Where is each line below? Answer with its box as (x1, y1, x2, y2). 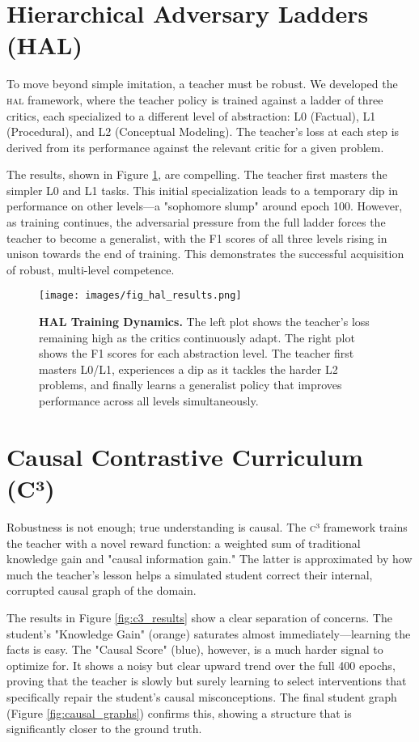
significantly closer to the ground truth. (6, 720, 202, 737)
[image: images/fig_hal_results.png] (39, 290, 242, 302)
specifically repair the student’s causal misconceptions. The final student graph (6, 688, 397, 705)
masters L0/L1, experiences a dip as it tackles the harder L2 (39, 360, 338, 377)
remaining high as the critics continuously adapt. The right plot (39, 329, 355, 346)
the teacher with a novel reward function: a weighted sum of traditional (6, 534, 361, 551)
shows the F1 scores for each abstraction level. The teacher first (39, 345, 354, 362)
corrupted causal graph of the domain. (6, 582, 197, 599)
